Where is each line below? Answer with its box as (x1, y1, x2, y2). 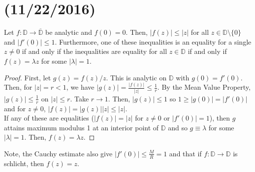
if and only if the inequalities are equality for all (22, 46, 167, 56)
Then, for (4, 82, 32, 92)
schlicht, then (4, 158, 44, 168)
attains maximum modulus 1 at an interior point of (4, 122, 159, 132)
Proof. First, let (4, 72, 51, 82)
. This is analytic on (106, 72, 167, 82)
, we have (66, 82, 95, 92)
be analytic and (45, 27, 92, 37)
